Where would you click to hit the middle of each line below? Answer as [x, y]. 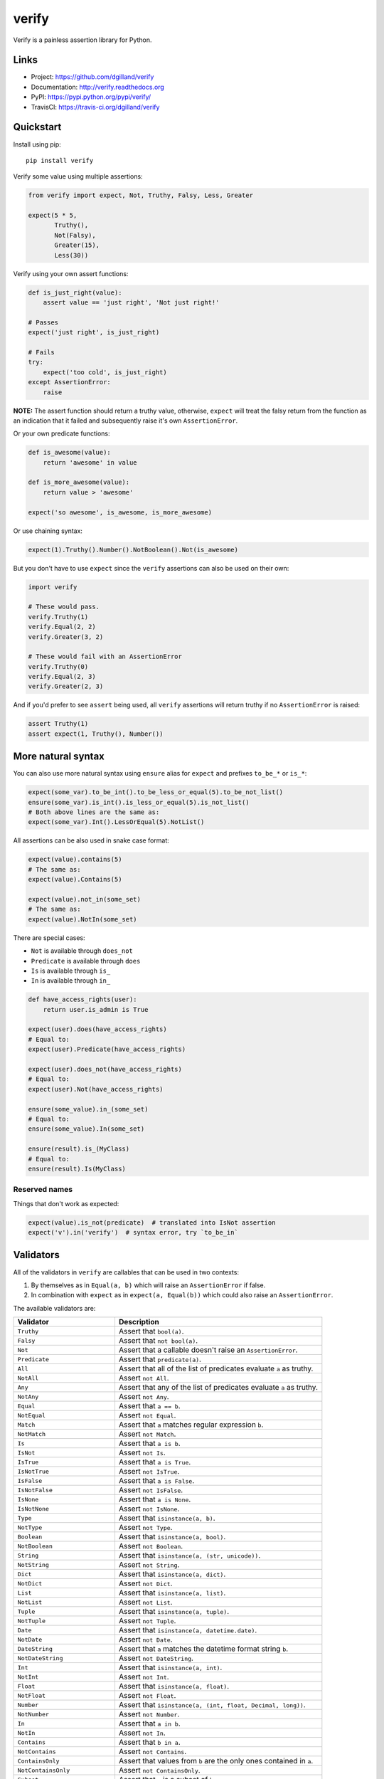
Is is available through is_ [71, 971]
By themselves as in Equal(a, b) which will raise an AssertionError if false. [148, 1285]
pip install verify [60, 160]
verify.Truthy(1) [58, 617]
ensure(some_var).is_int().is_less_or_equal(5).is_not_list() [139, 802]
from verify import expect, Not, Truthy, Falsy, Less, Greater [141, 195]
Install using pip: [37, 144]
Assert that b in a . [149, 1742]
